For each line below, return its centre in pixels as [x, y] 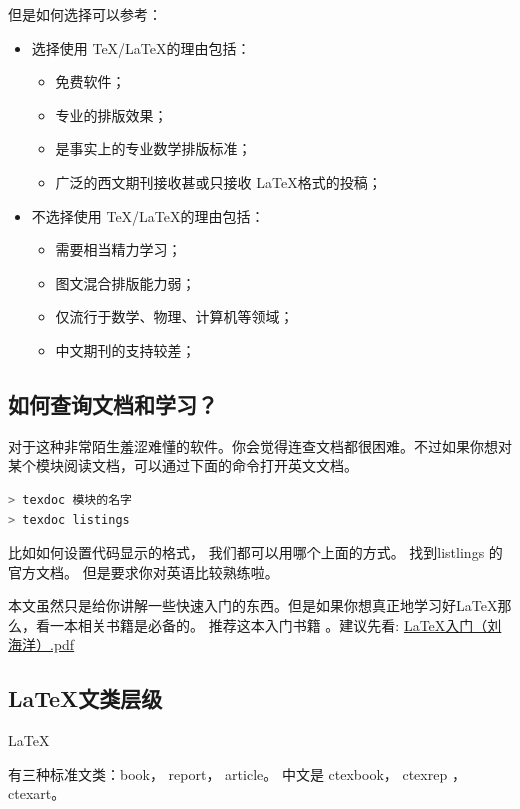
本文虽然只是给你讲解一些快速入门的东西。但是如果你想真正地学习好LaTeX [253, 605]
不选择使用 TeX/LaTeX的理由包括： [148, 215]
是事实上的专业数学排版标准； [153, 148]
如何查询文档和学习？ [113, 403]
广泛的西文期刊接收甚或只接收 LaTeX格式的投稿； [218, 181]
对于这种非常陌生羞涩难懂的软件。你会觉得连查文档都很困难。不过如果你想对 [260, 445]
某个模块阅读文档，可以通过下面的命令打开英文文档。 [183, 465]
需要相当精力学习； [118, 249]
